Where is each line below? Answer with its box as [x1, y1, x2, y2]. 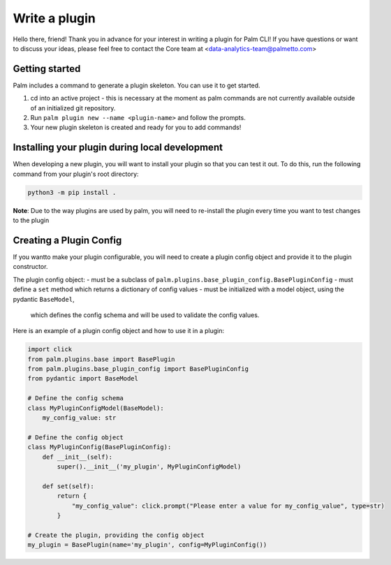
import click [27, 346, 73, 353]
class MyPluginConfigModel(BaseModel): [27, 404, 164, 412]
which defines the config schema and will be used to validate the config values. [30, 311, 260, 319]
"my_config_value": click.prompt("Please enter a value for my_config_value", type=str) [71, 501, 385, 510]
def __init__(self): [42, 453, 113, 461]
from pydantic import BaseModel [27, 374, 139, 383]
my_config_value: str [42, 414, 117, 422]
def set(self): [42, 482, 94, 490]
